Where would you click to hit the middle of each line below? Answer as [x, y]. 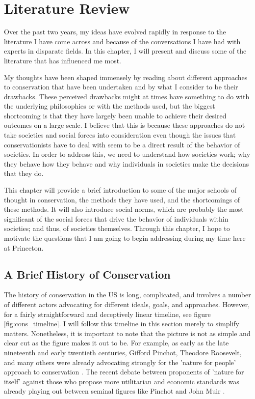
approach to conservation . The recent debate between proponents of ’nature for [124, 372]
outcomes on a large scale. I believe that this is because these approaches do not [125, 125]
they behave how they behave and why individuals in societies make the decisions [127, 163]
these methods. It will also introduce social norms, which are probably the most [124, 209]
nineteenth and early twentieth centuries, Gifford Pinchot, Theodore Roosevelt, [123, 352]
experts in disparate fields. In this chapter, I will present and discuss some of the [125, 51]
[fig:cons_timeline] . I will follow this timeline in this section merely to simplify [122, 324]
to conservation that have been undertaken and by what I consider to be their [121, 87]
